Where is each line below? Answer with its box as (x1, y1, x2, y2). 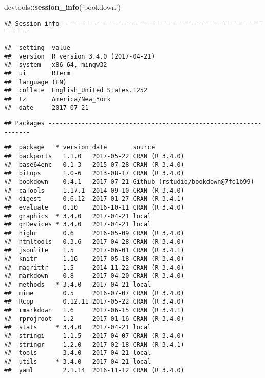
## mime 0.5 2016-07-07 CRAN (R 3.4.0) (4, 289, 184, 297)
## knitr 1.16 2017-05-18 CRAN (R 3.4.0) (4, 255, 184, 262)
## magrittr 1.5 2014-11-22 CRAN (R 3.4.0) (4, 263, 184, 271)
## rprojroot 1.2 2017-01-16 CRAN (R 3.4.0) (4, 315, 184, 323)
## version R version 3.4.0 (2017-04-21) (4, 52, 155, 60)
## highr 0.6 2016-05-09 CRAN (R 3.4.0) (4, 230, 184, 237)
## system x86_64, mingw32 (4, 61, 107, 69)
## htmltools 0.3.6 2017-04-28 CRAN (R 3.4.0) (4, 238, 184, 245)
